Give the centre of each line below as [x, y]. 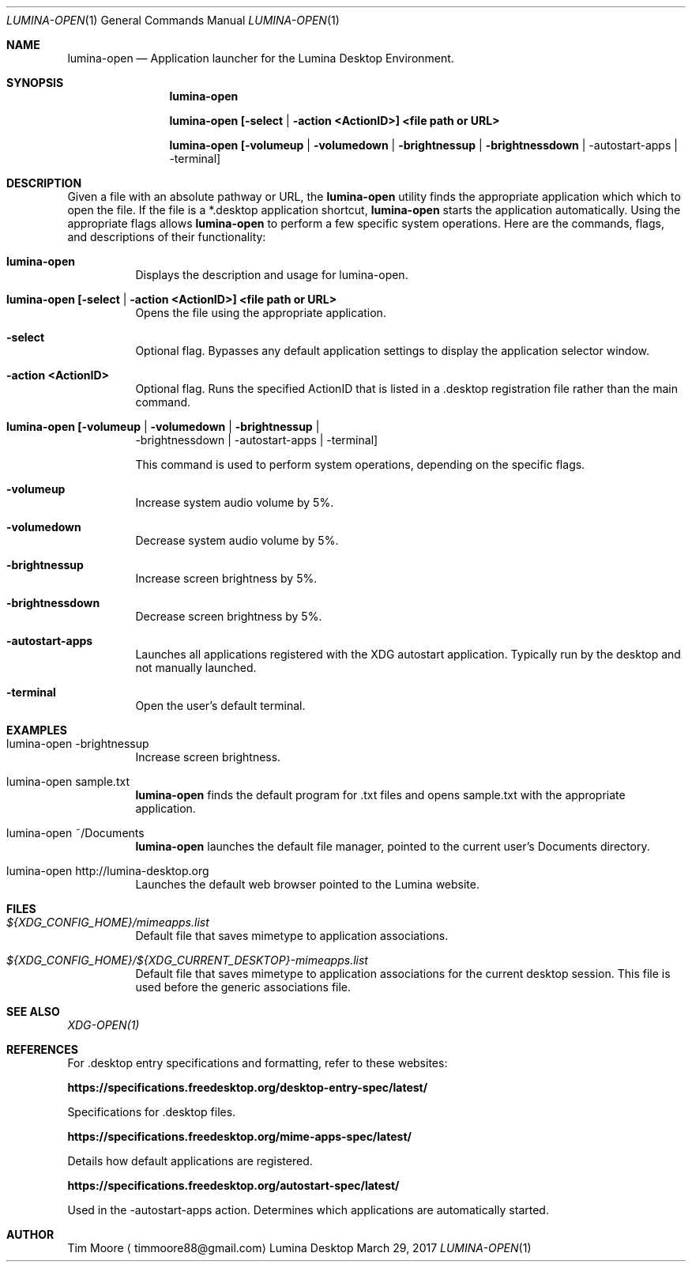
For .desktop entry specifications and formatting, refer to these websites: [258, 1063]
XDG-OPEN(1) [103, 1025]
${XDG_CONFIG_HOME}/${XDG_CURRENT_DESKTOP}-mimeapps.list [187, 960]
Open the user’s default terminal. [220, 706]
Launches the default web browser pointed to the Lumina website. [307, 884]
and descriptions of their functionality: [167, 237]
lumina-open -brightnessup [78, 743]
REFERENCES [42, 1049]
